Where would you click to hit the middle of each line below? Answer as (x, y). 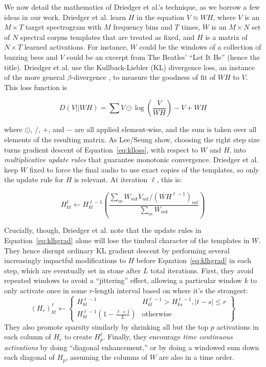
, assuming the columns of (107, 357)
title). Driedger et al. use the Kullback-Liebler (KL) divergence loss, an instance (129, 67)
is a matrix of (226, 37)
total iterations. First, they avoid (202, 270)
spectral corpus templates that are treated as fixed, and (107, 37)
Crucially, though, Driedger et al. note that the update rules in (103, 230)
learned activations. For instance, (76, 47)
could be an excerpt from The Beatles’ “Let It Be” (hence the (163, 57)
